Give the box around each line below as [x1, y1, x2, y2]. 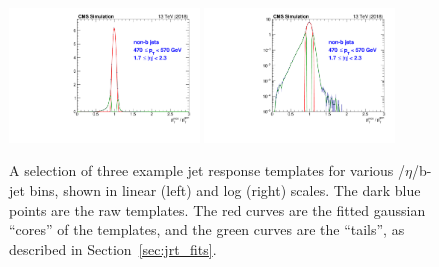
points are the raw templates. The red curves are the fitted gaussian [9, 199, 426, 220]
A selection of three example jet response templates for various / [9, 160, 405, 181]
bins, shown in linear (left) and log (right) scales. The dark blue [29, 180, 421, 201]
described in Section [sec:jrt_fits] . [9, 238, 217, 259]
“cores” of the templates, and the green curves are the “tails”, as [9, 219, 405, 240]
